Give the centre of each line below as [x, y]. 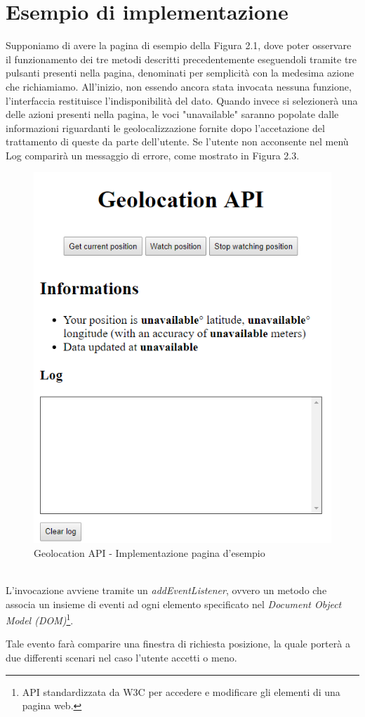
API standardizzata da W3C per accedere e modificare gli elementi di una [181, 691]
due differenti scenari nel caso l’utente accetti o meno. [121, 657]
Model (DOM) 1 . [40, 619]
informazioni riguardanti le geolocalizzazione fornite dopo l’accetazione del [165, 127]
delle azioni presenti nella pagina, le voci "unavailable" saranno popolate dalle [172, 114]
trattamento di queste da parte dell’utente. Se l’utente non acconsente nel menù [177, 142]
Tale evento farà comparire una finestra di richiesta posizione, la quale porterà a [178, 644]
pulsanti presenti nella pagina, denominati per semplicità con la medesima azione [180, 73]
